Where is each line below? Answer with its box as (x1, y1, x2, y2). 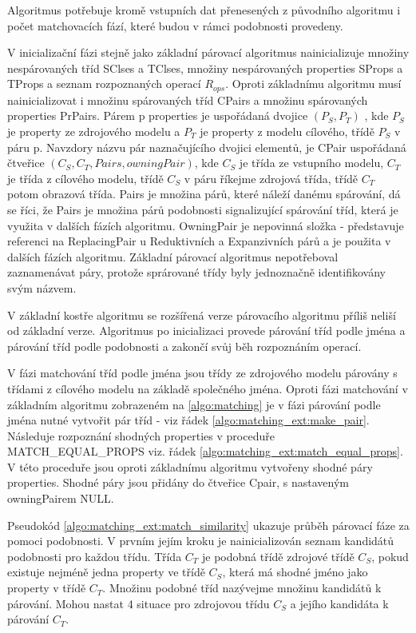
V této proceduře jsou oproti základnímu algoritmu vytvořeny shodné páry (7, 458, 373, 475)
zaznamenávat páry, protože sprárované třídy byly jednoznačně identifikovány (7, 264, 386, 281)
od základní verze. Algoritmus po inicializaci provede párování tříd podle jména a (7, 322, 406, 339)
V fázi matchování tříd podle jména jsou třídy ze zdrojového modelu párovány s (7, 364, 398, 381)
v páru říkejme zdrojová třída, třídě (184, 169, 359, 186)
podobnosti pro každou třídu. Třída (7, 547, 182, 564)
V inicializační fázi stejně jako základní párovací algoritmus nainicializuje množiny (7, 44, 410, 61)
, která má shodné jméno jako (222, 563, 368, 580)
